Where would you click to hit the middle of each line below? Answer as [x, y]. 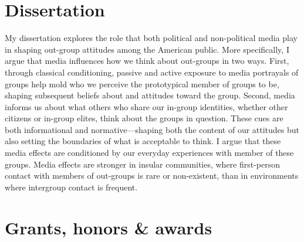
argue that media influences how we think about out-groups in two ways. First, [147, 61]
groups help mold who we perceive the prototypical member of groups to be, [142, 83]
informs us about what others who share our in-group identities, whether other [146, 106]
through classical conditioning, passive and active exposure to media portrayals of [152, 72]
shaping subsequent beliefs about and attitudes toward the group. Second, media [150, 95]
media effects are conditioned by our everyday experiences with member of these [149, 153]
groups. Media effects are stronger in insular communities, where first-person [143, 164]
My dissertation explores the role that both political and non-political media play [151, 38]
